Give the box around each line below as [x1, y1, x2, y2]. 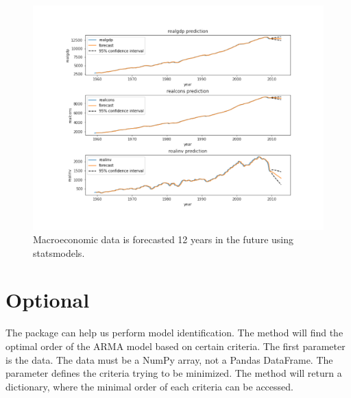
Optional [5, 286, 90, 314]
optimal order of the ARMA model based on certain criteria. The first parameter [5, 339, 346, 353]
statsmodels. [33, 245, 85, 260]
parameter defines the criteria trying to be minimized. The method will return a [5, 366, 342, 380]
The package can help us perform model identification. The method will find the [5, 325, 343, 340]
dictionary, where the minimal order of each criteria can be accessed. [5, 379, 293, 393]
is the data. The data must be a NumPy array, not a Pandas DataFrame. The [5, 352, 333, 366]
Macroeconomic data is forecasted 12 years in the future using [33, 232, 294, 247]
